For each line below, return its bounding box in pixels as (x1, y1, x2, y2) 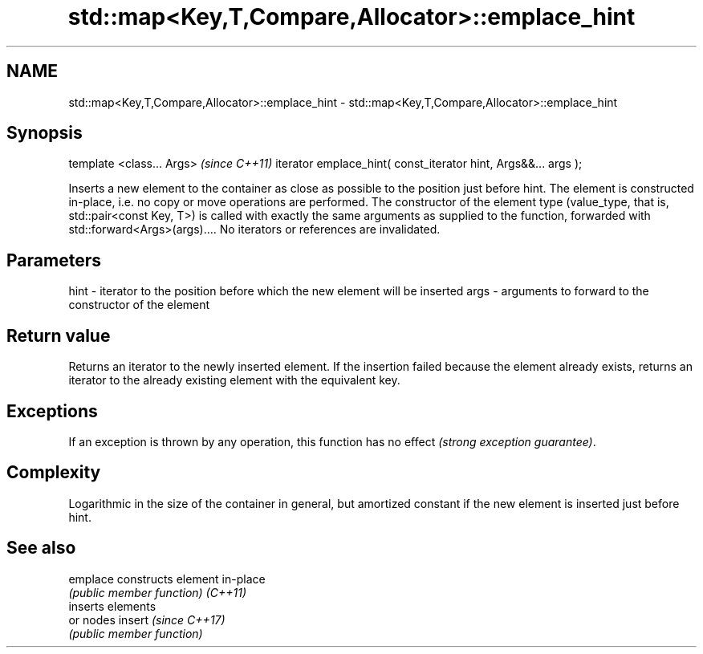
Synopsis (6, 123, 83, 144)
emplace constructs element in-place (68, 571, 266, 586)
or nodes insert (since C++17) (68, 612, 226, 627)
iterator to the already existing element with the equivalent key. (68, 373, 400, 388)
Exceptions (6, 400, 98, 421)
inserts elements (68, 599, 156, 613)
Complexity (6, 462, 101, 483)
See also (6, 538, 76, 559)
